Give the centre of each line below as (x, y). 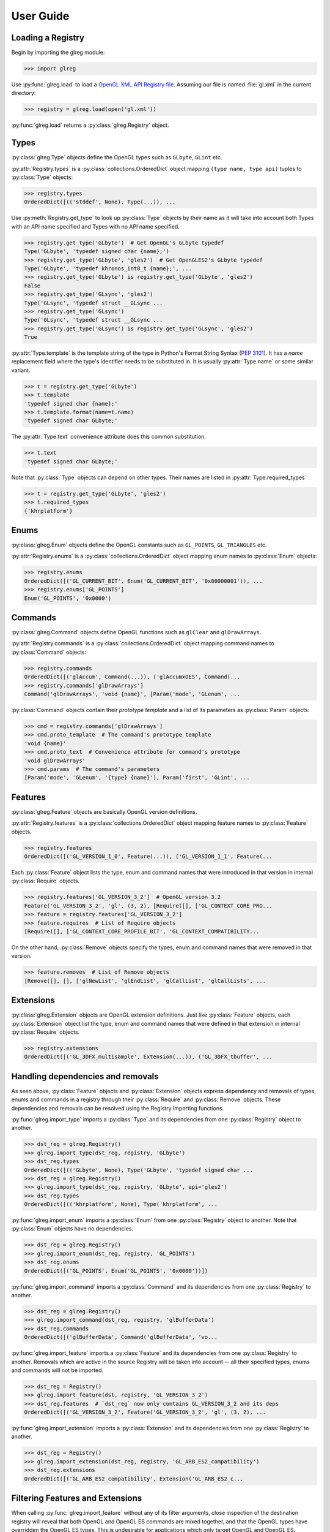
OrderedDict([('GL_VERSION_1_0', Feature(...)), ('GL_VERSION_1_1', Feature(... (148, 856)
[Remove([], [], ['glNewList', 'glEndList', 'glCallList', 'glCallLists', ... (145, 981)
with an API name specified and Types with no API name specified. (95, 226)
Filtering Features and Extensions (77, 1498)
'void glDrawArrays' (55, 760)
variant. (21, 370)
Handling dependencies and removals (85, 1076)
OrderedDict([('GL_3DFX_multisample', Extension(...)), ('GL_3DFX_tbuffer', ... (148, 1057)
